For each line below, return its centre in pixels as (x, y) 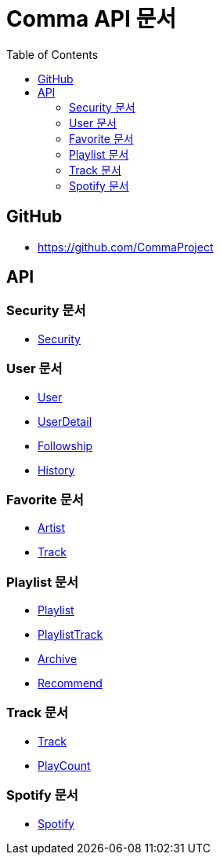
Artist (52, 528)
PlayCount (64, 765)
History (56, 470)
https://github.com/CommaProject (126, 247)
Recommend (70, 683)
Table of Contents (52, 54)
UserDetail (65, 421)
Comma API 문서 (91, 19)
